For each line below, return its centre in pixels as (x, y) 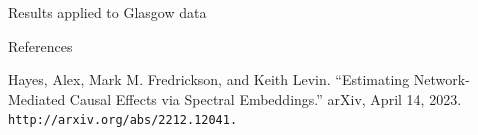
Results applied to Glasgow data (107, 12)
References (40, 45)
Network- (441, 79)
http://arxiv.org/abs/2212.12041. (123, 120)
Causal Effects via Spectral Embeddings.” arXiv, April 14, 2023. (265, 98)
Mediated (37, 98)
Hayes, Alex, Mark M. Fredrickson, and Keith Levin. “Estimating (209, 79)
